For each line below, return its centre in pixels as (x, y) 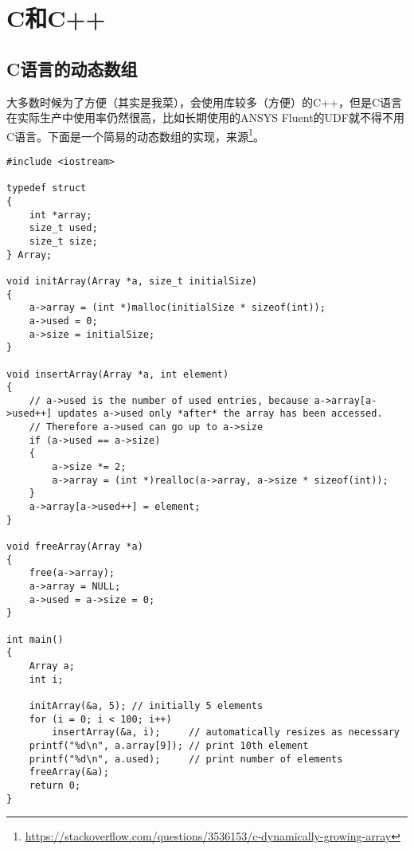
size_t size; (63, 241)
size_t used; (63, 228)
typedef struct (47, 188)
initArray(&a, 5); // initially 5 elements (146, 705)
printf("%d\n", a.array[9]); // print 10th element (169, 745)
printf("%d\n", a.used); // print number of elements (186, 759)
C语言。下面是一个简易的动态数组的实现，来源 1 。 (135, 135)
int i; (46, 679)
